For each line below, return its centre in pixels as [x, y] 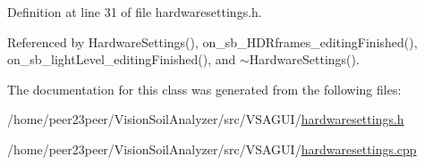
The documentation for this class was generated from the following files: [204, 89]
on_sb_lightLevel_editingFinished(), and [122, 59]
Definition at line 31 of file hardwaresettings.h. [135, 12]
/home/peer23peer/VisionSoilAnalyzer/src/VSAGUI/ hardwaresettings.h [206, 119]
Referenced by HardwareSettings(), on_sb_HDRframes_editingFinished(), [212, 41]
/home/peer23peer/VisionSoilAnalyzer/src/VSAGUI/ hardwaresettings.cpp [212, 148]
